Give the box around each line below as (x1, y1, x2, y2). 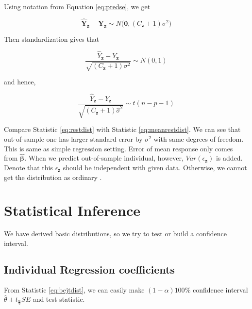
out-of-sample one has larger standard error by (4, 133, 143, 144)
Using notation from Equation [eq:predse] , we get (4, 1, 151, 11)
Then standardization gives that (4, 33, 100, 44)
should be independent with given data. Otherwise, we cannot (63, 162, 247, 172)
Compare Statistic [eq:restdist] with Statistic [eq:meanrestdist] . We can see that (4, 124, 241, 134)
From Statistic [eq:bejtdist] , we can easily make (4, 284, 145, 294)
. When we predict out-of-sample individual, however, (24, 153, 184, 163)
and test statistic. (33, 294, 85, 304)
